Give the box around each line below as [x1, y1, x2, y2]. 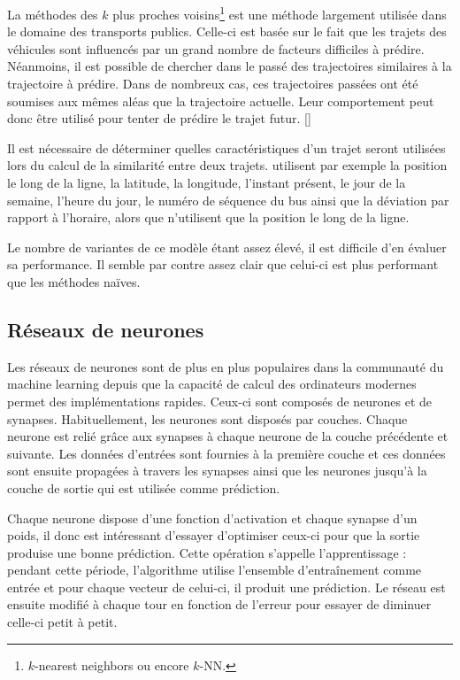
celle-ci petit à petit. [7, 613, 118, 631]
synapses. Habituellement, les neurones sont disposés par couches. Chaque [7, 409, 408, 428]
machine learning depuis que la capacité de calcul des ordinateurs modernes [7, 375, 417, 393]
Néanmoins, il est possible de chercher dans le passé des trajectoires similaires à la [7, 57, 452, 75]
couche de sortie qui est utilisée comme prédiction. [7, 478, 280, 497]
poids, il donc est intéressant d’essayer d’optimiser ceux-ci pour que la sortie [7, 526, 420, 545]
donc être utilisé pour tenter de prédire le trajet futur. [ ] [7, 109, 311, 127]
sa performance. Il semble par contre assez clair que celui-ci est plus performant [7, 255, 439, 274]
